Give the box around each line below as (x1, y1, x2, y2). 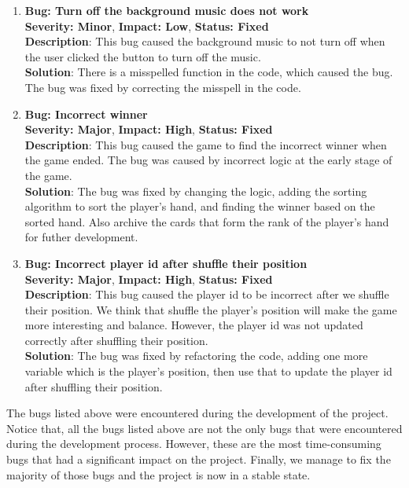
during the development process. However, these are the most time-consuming (6, 435, 381, 452)
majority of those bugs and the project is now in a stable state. (6, 466, 311, 482)
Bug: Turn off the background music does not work (24, 2, 309, 18)
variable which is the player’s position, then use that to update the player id (24, 363, 392, 380)
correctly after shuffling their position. (24, 332, 208, 348)
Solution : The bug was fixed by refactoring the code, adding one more (24, 347, 368, 364)
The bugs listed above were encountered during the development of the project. (6, 405, 389, 421)
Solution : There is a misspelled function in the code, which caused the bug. (24, 64, 393, 80)
